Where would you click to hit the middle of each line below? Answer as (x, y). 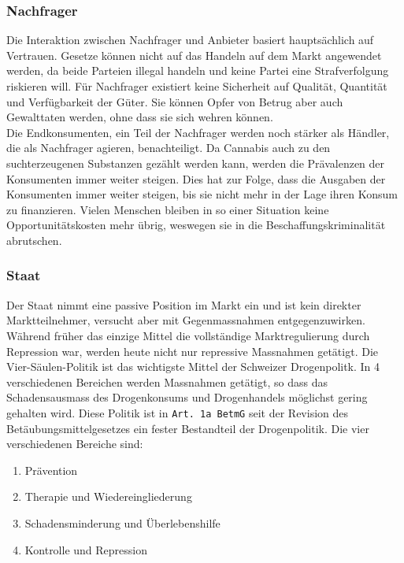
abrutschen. (34, 240)
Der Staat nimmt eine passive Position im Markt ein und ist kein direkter (184, 304)
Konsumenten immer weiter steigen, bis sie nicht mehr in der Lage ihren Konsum (202, 194)
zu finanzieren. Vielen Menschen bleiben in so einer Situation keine (168, 209)
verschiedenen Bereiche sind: (75, 444)
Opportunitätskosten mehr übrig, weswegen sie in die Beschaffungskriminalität (196, 225)
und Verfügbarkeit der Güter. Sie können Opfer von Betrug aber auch (175, 101)
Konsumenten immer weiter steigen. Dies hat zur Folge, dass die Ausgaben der (196, 178)
